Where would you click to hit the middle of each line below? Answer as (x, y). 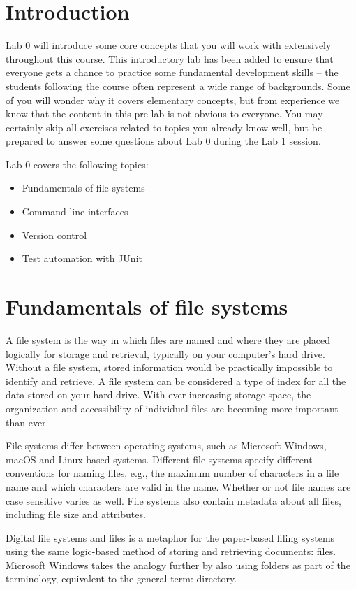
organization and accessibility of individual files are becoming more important (172, 408)
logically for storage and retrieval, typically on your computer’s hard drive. (165, 353)
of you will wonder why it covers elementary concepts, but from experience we (173, 100)
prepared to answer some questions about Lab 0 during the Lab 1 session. (163, 141)
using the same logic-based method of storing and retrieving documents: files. (171, 551)
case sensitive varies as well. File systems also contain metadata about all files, (173, 500)
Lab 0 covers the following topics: (77, 164)
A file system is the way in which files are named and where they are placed (168, 339)
